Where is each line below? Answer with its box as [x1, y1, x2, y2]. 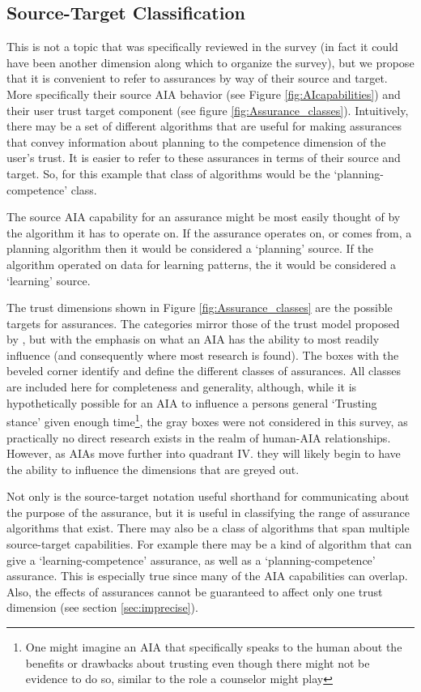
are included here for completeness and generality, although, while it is [6, 378, 357, 395]
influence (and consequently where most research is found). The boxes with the [6, 346, 399, 363]
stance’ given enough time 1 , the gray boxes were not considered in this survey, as [6, 411, 408, 429]
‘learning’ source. [6, 271, 91, 288]
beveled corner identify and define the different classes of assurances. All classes [6, 362, 401, 379]
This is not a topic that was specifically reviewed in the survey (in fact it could [6, 38, 398, 55]
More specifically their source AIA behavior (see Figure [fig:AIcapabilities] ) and [6, 85, 401, 102]
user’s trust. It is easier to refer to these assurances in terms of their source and [6, 149, 401, 166]
